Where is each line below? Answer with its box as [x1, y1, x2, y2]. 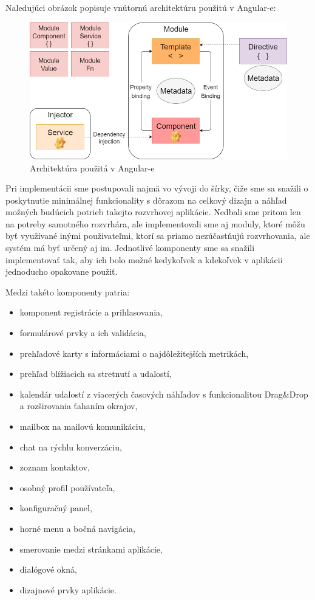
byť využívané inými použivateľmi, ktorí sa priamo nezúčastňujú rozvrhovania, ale [5, 229, 310, 242]
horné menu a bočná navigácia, [19, 522, 136, 534]
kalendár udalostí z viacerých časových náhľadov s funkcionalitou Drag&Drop [19, 387, 308, 400]
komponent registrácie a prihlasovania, [19, 306, 163, 319]
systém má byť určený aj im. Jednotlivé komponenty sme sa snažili [5, 241, 255, 254]
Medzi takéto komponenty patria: [5, 285, 130, 298]
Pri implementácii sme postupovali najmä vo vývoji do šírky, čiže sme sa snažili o [5, 182, 308, 195]
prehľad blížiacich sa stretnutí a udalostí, [19, 367, 172, 380]
